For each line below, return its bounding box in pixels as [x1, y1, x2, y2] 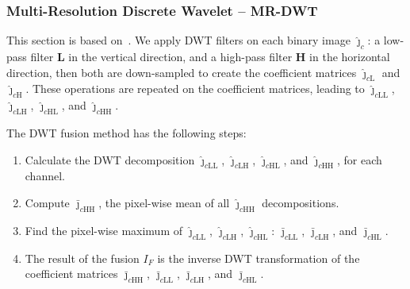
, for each [337, 151, 382, 168]
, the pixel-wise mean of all [98, 194, 230, 210]
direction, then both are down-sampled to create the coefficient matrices [6, 64, 357, 80]
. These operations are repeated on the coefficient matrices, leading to [25, 80, 365, 97]
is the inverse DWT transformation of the [157, 249, 360, 266]
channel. [25, 168, 65, 184]
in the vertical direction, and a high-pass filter [68, 48, 293, 65]
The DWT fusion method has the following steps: [6, 125, 247, 141]
